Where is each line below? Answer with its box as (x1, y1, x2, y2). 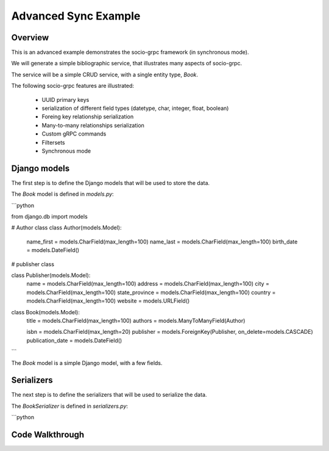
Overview (11, 32, 49, 43)
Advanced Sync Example (11, 9, 141, 23)
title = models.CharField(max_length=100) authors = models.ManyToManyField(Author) (26, 317, 246, 324)
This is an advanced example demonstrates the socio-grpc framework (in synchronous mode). (11, 49, 249, 56)
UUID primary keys (41, 96, 90, 103)
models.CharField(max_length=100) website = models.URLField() (26, 297, 190, 305)
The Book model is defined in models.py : (11, 190, 114, 198)
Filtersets (41, 139, 65, 146)
